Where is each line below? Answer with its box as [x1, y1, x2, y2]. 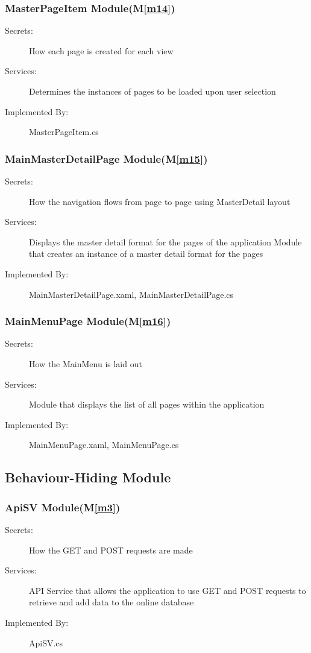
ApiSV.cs [29, 636, 63, 649]
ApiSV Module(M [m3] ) [5, 499, 121, 514]
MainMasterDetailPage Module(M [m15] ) [5, 151, 208, 166]
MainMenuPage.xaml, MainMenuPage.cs [29, 438, 179, 451]
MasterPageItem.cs [29, 125, 99, 138]
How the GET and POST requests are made [29, 543, 193, 556]
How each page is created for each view [29, 44, 174, 57]
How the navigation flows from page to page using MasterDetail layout [29, 195, 291, 207]
